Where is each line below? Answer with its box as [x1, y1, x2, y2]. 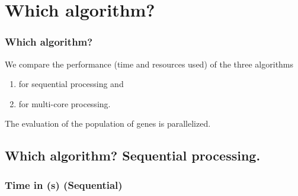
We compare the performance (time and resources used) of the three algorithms [5, 57, 294, 70]
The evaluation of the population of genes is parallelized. [5, 117, 211, 130]
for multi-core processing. [18, 97, 111, 110]
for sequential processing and [18, 78, 124, 90]
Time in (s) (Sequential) [5, 177, 123, 192]
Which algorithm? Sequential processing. [5, 146, 261, 165]
